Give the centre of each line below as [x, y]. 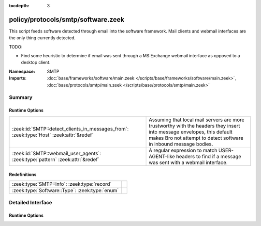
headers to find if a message [209, 156]
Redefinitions [23, 175]
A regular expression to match [183, 150]
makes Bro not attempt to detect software [196, 138]
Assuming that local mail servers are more [196, 120]
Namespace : [22, 71]
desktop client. [36, 63]
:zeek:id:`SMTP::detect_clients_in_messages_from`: [70, 129]
